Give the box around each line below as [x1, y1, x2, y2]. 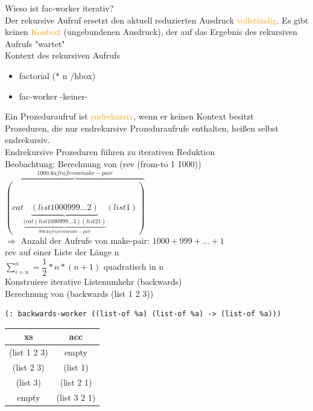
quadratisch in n [103, 260, 164, 273]
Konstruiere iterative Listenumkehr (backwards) [5, 275, 182, 287]
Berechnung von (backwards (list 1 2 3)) [5, 287, 154, 299]
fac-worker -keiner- [19, 89, 88, 102]
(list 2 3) [12, 360, 45, 373]
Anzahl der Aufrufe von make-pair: [21, 234, 150, 246]
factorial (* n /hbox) [19, 69, 96, 81]
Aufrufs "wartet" [5, 37, 65, 49]
